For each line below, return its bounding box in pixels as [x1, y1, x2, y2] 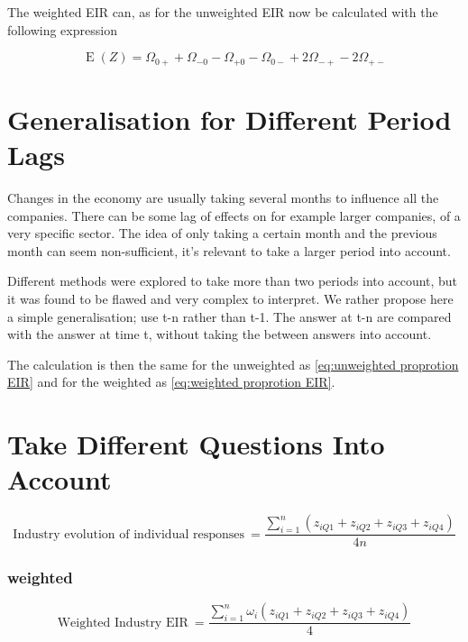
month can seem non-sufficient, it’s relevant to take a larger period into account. [7, 241, 451, 260]
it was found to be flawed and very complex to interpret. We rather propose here [7, 289, 454, 307]
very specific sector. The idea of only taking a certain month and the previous [7, 224, 437, 243]
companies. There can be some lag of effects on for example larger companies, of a [7, 206, 461, 225]
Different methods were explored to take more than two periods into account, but [7, 271, 458, 290]
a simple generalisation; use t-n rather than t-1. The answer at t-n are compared [7, 307, 452, 326]
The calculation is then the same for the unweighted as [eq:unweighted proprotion [7, 354, 459, 373]
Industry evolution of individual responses [13, 527, 244, 541]
